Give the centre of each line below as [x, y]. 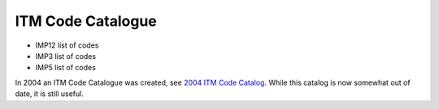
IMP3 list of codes [66, 56]
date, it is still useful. [50, 94]
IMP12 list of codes [67, 45]
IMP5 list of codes [66, 68]
